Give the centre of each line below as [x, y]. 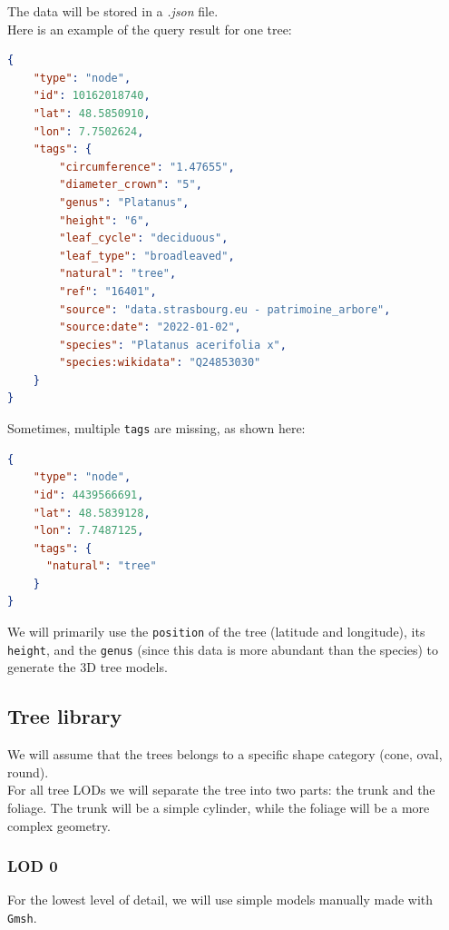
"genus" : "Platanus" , [124, 202]
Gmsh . [22, 917]
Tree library [65, 716]
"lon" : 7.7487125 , [88, 531]
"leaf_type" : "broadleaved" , [147, 256]
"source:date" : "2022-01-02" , [150, 327]
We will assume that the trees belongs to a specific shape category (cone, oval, [225, 754]
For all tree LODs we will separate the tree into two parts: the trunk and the [221, 790]
